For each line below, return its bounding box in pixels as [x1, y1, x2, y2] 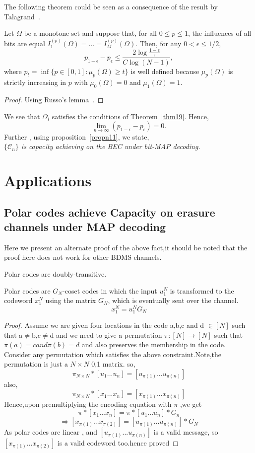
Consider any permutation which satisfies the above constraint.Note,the [4, 349, 222, 359]
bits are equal [4, 38, 45, 48]
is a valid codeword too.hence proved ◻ [57, 438, 179, 448]
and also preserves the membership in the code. [81, 339, 226, 350]
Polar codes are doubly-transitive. [4, 268, 107, 279]
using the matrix [45, 295, 96, 305]
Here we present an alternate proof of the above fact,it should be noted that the [4, 242, 248, 252]
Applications [4, 170, 92, 190]
